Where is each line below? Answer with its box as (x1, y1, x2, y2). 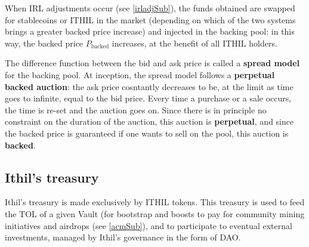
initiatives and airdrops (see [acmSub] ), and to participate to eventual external (5, 219, 292, 231)
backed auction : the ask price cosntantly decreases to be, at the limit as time (5, 80, 293, 92)
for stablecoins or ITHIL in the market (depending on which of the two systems (5, 13, 296, 26)
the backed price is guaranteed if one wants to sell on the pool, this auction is (5, 126, 289, 139)
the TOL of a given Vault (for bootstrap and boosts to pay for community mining (5, 207, 305, 220)
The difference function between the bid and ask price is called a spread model (5, 57, 300, 69)
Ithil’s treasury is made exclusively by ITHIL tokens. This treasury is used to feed (5, 196, 305, 208)
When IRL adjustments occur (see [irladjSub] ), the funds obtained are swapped (5, 2, 295, 14)
